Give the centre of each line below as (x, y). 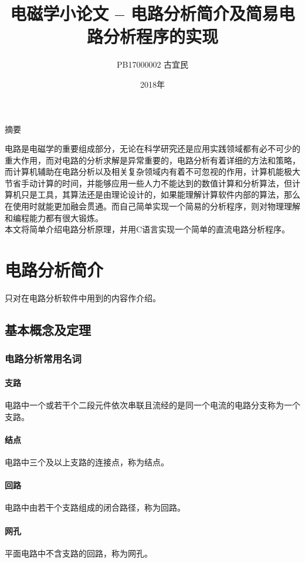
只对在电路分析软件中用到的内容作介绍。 (83, 297)
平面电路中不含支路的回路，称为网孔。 (79, 553)
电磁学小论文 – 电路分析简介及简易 (144, 13)
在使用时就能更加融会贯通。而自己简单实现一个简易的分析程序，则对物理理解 (152, 206)
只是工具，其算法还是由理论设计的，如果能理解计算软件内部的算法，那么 (160, 194)
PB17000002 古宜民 (152, 64)
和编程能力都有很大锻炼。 (54, 217)
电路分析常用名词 (43, 359)
